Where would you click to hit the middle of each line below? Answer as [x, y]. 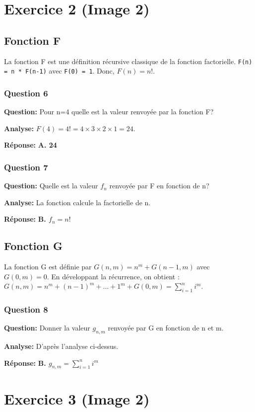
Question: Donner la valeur [47, 328]
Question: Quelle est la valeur [51, 186]
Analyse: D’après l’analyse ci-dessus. [61, 346]
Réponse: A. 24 [31, 145]
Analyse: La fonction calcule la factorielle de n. [77, 202]
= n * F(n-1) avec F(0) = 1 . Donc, [59, 71]
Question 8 [26, 309]
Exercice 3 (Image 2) [77, 398]
